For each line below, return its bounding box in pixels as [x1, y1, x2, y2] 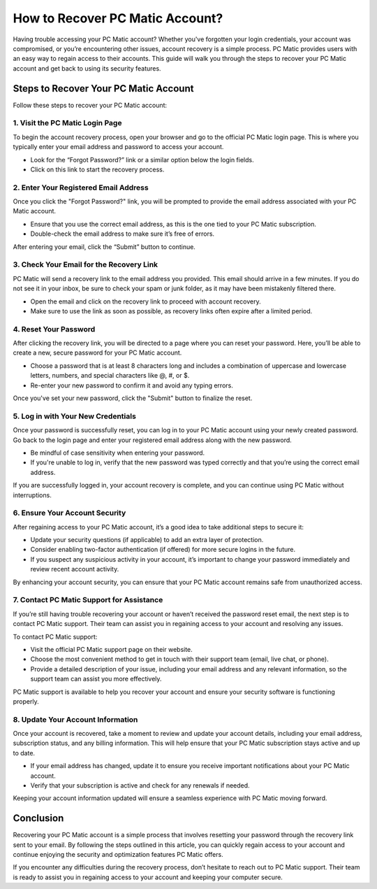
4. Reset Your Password [13, 324, 96, 334]
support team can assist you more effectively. [30, 675, 162, 683]
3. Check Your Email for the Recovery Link [13, 259, 158, 269]
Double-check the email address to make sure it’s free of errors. [30, 229, 215, 238]
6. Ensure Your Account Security [13, 508, 126, 518]
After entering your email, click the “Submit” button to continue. [13, 242, 195, 251]
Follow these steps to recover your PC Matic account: [13, 101, 168, 109]
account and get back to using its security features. [13, 64, 161, 73]
